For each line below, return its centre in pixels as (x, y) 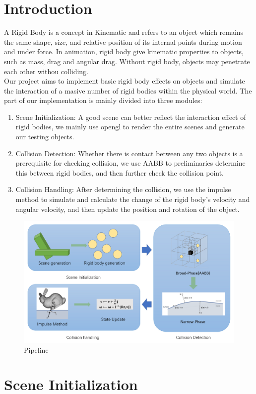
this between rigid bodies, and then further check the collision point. (120, 172)
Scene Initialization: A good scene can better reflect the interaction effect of (131, 117)
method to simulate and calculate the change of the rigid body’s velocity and (133, 199)
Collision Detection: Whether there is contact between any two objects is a (129, 153)
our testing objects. (45, 137)
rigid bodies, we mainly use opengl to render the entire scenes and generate (130, 127)
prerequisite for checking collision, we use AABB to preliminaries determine (130, 163)
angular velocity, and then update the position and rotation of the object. (128, 209)
